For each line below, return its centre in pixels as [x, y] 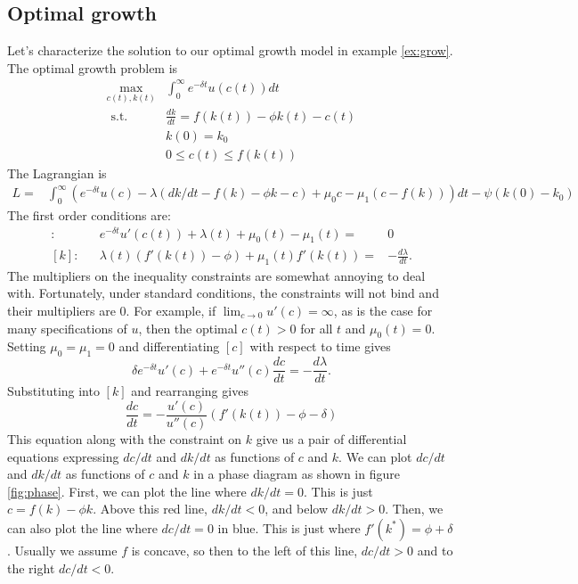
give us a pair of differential [331, 438]
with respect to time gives [320, 346]
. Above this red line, [150, 509]
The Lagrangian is [57, 173]
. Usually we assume [62, 550]
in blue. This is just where [289, 527]
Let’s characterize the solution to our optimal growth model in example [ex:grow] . [230, 50]
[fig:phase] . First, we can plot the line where [127, 491]
